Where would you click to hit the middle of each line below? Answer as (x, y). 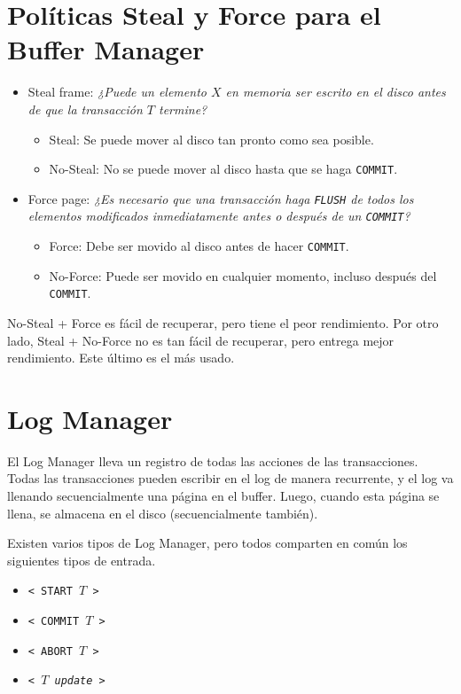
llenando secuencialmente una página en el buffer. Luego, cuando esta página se (223, 496)
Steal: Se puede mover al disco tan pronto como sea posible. (211, 139)
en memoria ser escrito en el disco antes (336, 92)
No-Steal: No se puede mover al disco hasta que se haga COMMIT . (223, 169)
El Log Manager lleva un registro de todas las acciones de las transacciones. (213, 460)
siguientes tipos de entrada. (82, 560)
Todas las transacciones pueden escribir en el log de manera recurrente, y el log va (230, 478)
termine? (183, 109)
